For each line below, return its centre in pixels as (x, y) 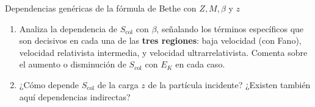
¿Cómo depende (49, 84)
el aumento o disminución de (73, 64)
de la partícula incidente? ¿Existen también (229, 84)
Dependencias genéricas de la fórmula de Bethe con (101, 8)
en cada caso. (200, 64)
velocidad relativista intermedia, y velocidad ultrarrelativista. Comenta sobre (163, 52)
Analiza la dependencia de (68, 28)
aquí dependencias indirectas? (75, 96)
